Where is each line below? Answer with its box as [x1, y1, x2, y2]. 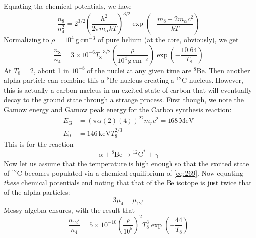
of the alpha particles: [4, 187, 70, 197]
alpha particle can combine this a [4, 75, 105, 85]
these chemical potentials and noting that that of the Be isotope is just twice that [4, 177, 252, 187]
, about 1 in [33, 65, 69, 75]
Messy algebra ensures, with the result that [4, 204, 135, 215]
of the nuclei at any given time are [87, 65, 192, 75]
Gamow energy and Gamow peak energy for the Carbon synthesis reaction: [4, 104, 232, 115]
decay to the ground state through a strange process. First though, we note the [4, 94, 244, 105]
